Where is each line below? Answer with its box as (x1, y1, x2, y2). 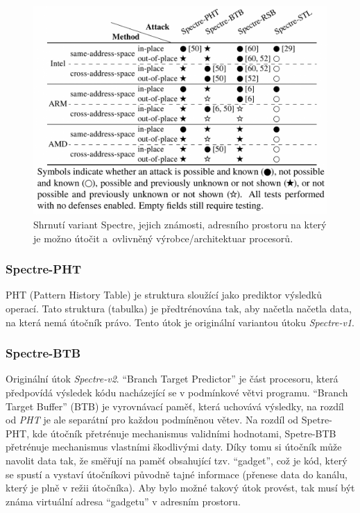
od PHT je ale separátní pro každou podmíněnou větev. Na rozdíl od (6, 412, 299, 427)
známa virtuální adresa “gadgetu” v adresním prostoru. (6, 494, 241, 508)
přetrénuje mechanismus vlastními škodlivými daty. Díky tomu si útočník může (6, 439, 342, 454)
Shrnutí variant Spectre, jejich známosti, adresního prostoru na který (33, 217, 327, 232)
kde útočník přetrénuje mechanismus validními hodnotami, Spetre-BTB (32, 426, 336, 440)
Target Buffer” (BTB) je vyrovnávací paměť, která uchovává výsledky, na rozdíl (6, 398, 344, 413)
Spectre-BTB (6, 344, 81, 362)
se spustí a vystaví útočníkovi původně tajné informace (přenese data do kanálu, (6, 466, 348, 481)
